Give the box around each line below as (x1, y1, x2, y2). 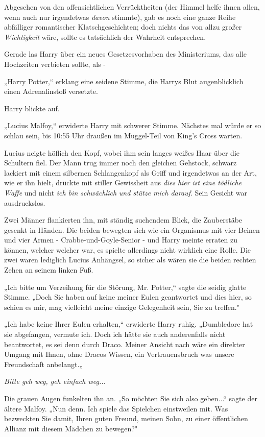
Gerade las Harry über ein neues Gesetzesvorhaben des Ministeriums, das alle (4, 48, 247, 59)
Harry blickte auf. (4, 103, 60, 113)
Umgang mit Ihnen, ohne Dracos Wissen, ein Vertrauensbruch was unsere (4, 349, 234, 359)
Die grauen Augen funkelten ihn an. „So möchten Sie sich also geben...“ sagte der (4, 393, 257, 403)
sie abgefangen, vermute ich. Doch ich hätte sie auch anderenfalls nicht (4, 329, 226, 339)
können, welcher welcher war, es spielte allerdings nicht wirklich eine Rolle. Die (4, 244, 251, 255)
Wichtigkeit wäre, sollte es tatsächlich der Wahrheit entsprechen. (4, 31, 206, 42)
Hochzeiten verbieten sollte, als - (4, 58, 106, 69)
